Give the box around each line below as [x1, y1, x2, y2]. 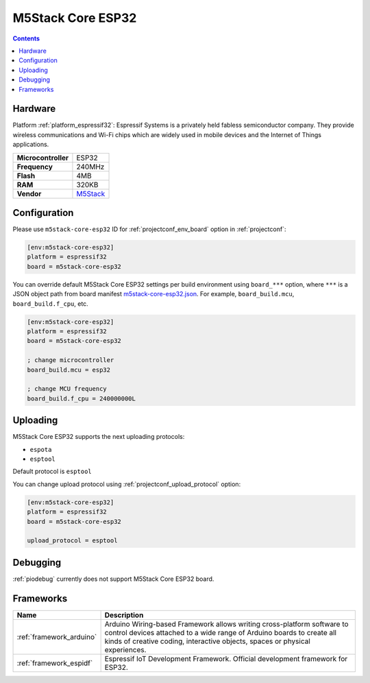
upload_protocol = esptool [27, 537, 118, 544]
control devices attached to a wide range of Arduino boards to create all [104, 627, 337, 637]
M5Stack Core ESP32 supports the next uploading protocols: [12, 433, 185, 441]
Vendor [16, 189, 42, 198]
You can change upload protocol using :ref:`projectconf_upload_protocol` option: [12, 480, 241, 488]
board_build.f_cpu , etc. [12, 299, 88, 308]
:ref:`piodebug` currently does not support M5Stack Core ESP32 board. [12, 575, 214, 583]
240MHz [76, 162, 105, 171]
